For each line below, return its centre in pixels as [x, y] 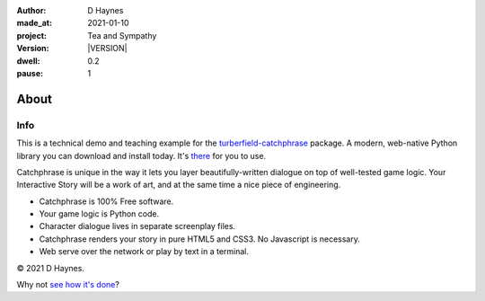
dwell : [28, 61]
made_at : [35, 23]
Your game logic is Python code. [99, 214]
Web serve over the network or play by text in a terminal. [144, 252]
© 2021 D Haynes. [51, 268]
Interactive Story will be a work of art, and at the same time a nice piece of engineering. [179, 185]
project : [31, 35]
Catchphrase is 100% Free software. [106, 201]
